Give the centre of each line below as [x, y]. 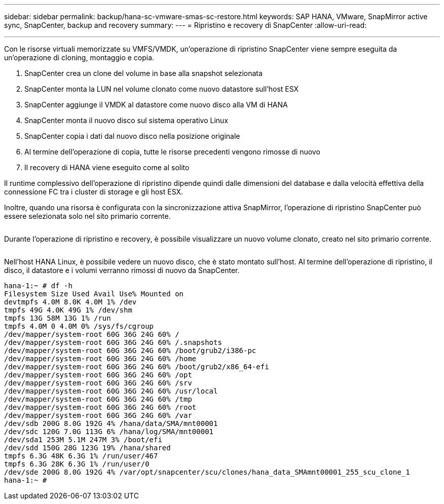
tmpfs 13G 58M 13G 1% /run [58, 318]
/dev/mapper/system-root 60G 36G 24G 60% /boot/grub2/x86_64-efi [137, 367]
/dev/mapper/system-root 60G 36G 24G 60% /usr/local [111, 391]
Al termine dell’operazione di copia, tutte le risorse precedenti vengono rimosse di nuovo [172, 152]
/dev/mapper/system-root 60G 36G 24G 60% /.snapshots [113, 342]
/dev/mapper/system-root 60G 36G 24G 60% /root [100, 407]
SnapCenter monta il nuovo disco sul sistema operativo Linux [126, 120]
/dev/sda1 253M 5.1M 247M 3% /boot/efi [83, 440]
